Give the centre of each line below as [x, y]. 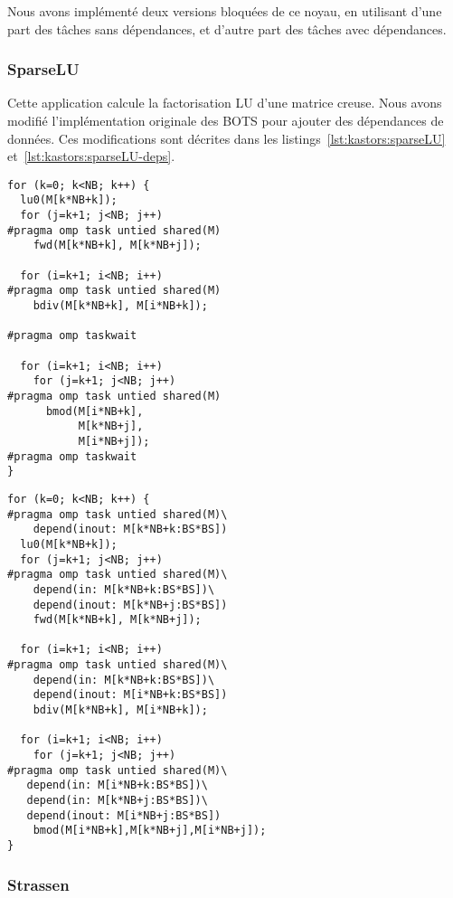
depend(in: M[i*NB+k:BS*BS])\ [117, 785]
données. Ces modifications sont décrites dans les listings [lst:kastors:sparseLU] [226, 138]
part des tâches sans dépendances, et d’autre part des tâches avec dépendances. [227, 28]
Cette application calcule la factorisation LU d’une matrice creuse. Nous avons [225, 103]
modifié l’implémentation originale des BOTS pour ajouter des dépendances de [226, 120]
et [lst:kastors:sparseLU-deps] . [91, 156]
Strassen [38, 884]
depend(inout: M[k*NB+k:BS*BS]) [130, 529]
